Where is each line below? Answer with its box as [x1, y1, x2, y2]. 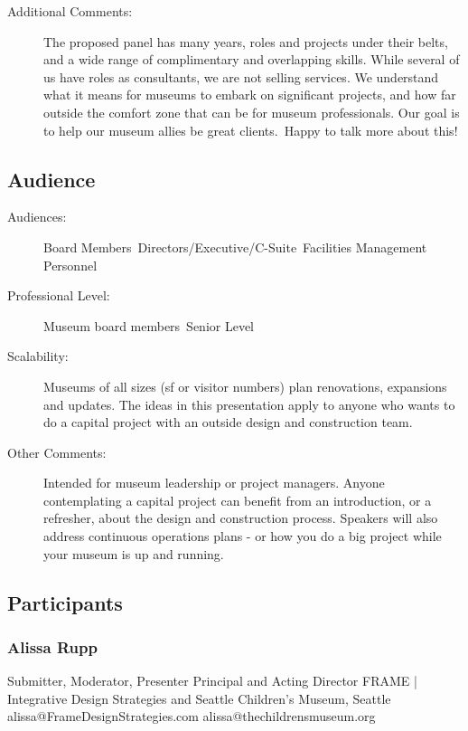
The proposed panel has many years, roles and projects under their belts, [43, 32, 448, 51]
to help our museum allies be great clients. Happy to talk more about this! [43, 120, 458, 139]
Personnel [43, 255, 98, 274]
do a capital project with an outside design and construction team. [43, 413, 413, 432]
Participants [7, 588, 123, 616]
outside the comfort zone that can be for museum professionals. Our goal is [43, 102, 460, 121]
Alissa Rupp [7, 635, 98, 658]
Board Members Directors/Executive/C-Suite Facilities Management [43, 237, 427, 256]
